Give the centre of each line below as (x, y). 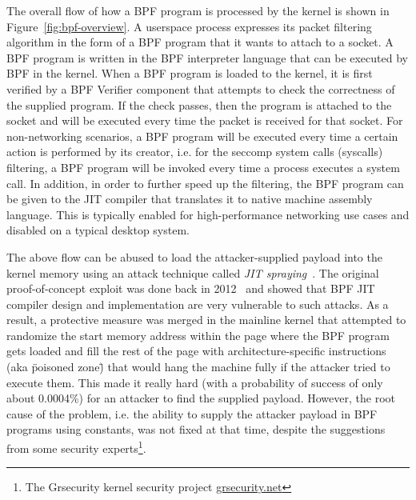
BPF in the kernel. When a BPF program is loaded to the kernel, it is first (190, 73)
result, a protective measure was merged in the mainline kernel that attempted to (206, 320)
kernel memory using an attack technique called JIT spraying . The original (193, 272)
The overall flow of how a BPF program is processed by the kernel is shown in (198, 10)
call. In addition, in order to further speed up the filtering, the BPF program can (205, 183)
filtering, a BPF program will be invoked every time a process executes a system (203, 167)
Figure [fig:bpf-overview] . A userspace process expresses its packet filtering (189, 26)
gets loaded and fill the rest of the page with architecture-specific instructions (196, 351)
